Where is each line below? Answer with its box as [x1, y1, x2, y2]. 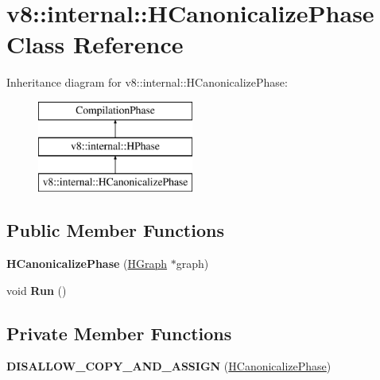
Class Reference [6, 28, 184, 60]
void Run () [6, 281, 67, 298]
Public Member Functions [6, 218, 224, 242]
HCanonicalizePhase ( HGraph [6, 255, 168, 272]
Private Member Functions [6, 320, 232, 345]
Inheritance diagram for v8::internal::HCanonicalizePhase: [6, 74, 288, 91]
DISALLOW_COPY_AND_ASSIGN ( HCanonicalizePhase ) [6, 358, 332, 374]
